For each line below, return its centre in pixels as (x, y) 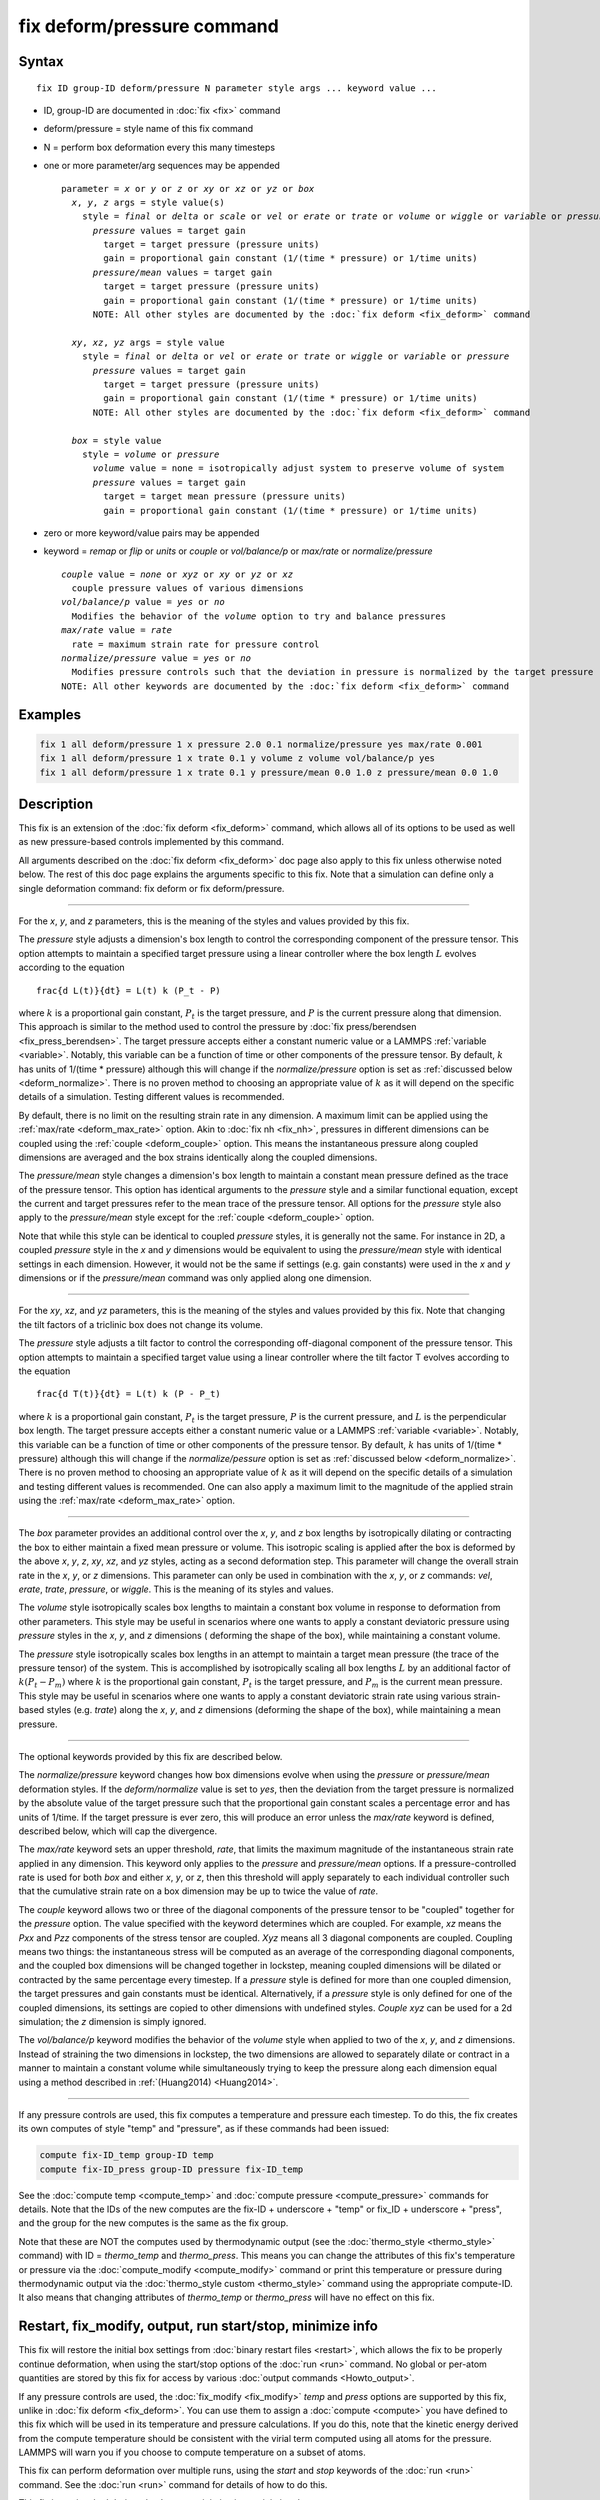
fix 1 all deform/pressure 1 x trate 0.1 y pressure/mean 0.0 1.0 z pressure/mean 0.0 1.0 (269, 772)
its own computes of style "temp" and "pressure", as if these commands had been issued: (204, 2129)
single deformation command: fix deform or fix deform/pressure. (151, 888)
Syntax (41, 61)
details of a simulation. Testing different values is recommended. (151, 1097)
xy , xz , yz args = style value (148, 342)
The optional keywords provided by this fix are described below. (150, 1756)
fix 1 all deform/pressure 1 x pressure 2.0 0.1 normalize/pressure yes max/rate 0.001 (261, 744)
